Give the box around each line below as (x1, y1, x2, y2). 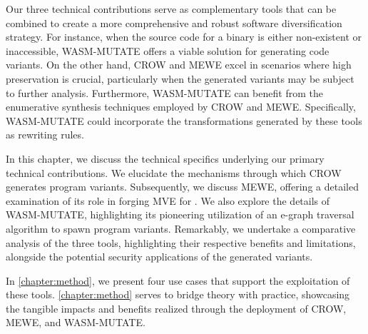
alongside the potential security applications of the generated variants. (6, 249, 313, 264)
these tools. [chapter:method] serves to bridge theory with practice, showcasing (6, 287, 350, 302)
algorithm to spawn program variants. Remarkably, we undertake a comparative (6, 221, 356, 236)
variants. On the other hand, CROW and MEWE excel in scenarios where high (6, 57, 352, 72)
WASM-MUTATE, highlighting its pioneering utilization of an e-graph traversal (6, 207, 354, 222)
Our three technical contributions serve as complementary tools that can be (6, 1, 337, 16)
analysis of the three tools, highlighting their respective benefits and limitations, (6, 235, 356, 250)
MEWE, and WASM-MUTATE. (6, 315, 145, 330)
